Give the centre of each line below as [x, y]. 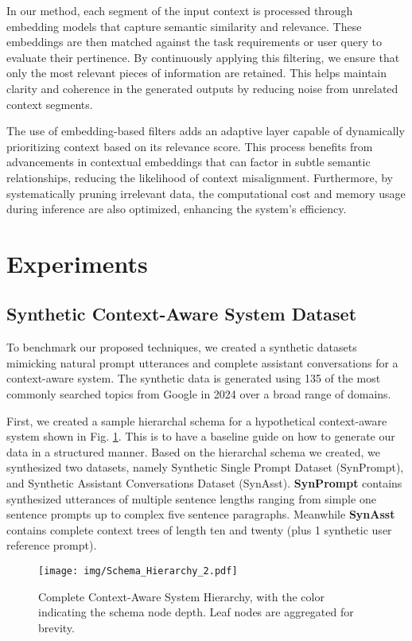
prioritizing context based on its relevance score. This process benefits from [190, 146]
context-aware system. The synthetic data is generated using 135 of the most [194, 378]
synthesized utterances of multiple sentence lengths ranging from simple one [191, 498]
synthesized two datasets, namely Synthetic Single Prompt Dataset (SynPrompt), [205, 467]
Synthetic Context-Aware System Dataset [182, 314]
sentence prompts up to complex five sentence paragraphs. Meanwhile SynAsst [201, 514]
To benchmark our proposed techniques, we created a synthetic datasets [182, 347]
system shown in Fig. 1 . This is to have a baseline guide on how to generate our [201, 436]
